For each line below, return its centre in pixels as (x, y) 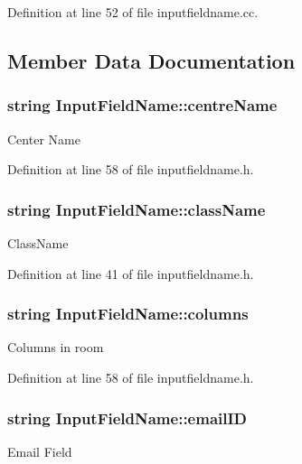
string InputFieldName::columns (128, 314)
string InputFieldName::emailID (127, 418)
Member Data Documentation (151, 60)
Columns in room (56, 347)
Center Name (44, 139)
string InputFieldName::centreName (142, 105)
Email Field (40, 451)
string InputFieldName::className (137, 209)
